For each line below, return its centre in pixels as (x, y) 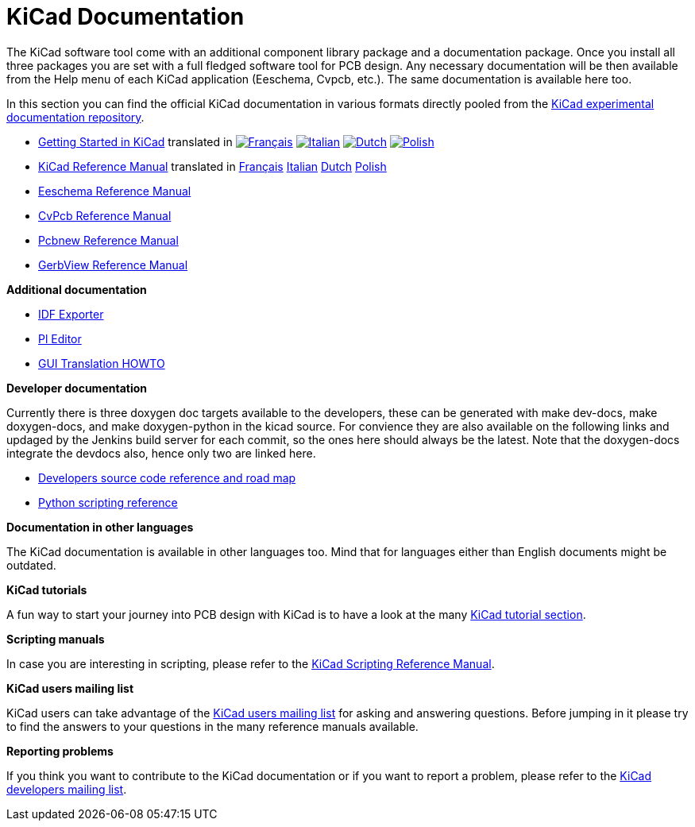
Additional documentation (77, 289)
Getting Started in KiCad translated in (135, 141)
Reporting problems (60, 751)
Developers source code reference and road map (167, 477)
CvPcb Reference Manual (105, 215)
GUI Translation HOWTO (102, 363)
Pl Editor (60, 338)
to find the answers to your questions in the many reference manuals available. (212, 726)
